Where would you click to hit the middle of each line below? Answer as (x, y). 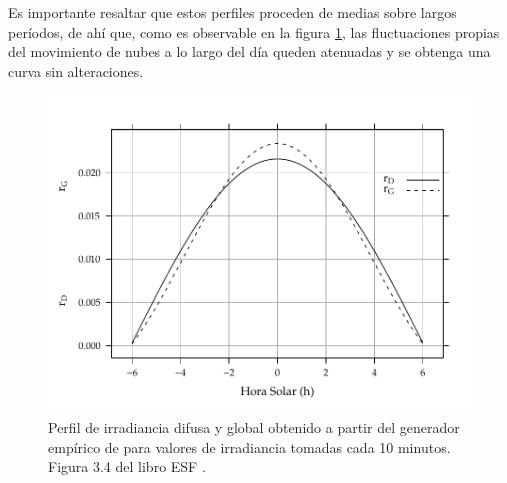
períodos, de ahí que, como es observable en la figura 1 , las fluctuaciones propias (254, 31)
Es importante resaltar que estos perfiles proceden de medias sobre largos (232, 12)
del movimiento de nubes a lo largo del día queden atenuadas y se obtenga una (249, 51)
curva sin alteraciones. (76, 70)
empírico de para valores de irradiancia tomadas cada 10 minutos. (249, 446)
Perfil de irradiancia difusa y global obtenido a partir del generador (254, 426)
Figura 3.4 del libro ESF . (127, 466)
